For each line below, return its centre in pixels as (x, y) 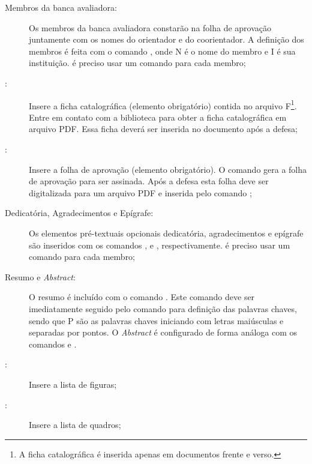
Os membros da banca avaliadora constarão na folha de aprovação (150, 27)
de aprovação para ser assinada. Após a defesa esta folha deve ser (149, 181)
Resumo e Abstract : (40, 276)
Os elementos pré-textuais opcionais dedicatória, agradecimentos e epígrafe (166, 233)
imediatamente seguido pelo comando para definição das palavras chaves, (163, 308)
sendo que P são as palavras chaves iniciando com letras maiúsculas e (156, 320)
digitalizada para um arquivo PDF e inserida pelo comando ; (140, 192)
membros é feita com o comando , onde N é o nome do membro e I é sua (162, 51)
